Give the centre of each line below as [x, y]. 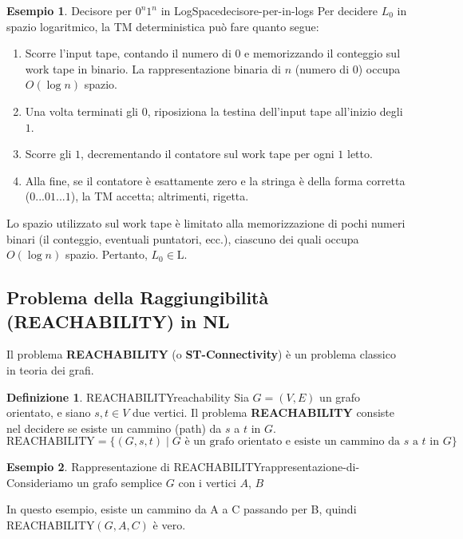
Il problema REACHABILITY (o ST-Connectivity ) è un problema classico [201, 354]
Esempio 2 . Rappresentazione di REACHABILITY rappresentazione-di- [183, 467]
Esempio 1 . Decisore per [69, 10]
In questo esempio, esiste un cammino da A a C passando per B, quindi [182, 509]
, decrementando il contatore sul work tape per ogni [208, 154]
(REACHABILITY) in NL [118, 321]
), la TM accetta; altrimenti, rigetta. [160, 196]
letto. [360, 154]
